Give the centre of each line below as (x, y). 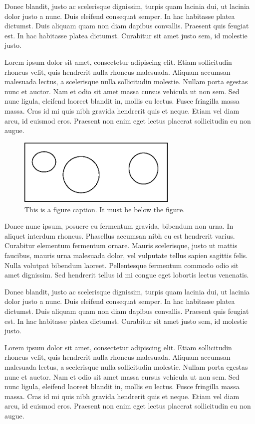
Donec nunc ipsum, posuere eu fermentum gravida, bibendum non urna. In (119, 226)
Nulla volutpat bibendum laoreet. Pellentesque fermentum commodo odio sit (122, 265)
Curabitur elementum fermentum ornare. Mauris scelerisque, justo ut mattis (121, 245)
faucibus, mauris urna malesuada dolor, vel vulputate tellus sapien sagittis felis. (126, 255)
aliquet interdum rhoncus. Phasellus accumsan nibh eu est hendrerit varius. (120, 235)
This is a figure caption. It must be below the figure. (105, 209)
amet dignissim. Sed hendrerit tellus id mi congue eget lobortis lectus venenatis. (127, 275)
